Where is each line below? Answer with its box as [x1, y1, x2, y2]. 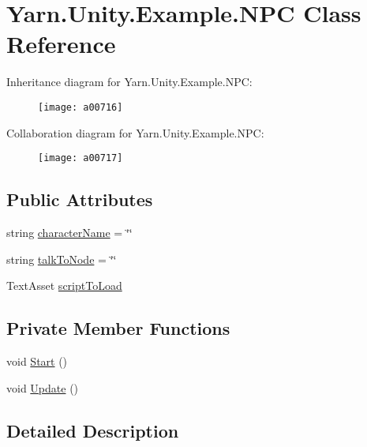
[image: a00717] [38, 152, 123, 164]
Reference [6, 28, 116, 60]
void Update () [6, 379, 79, 396]
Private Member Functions [6, 316, 230, 340]
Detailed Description [6, 418, 179, 442]
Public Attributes [6, 187, 153, 212]
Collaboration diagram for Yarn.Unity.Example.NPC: [6, 124, 264, 141]
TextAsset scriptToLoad [6, 277, 122, 294]
